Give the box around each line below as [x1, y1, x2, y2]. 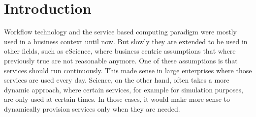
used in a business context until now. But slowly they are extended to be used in [4, 36, 248, 46]
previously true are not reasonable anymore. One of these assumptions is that [4, 55, 238, 65]
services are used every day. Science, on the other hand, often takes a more [4, 75, 229, 85]
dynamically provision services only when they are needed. [4, 103, 180, 114]
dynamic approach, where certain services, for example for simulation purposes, [4, 84, 243, 94]
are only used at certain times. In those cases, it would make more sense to [4, 94, 230, 104]
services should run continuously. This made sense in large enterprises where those [4, 65, 252, 75]
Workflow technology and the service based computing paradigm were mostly [4, 27, 237, 37]
